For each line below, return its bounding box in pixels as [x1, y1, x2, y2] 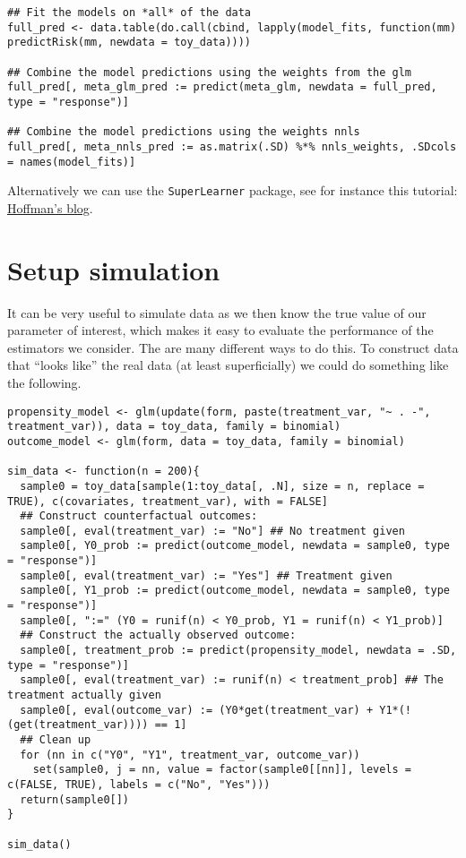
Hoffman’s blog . [7, 198, 93, 217]
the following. [7, 373, 82, 391]
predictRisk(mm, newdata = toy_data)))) [7, 36, 252, 49]
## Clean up [20, 734, 91, 746]
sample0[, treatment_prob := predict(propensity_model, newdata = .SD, [20, 644, 457, 657]
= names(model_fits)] [7, 155, 136, 168]
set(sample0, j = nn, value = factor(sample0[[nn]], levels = [32, 763, 412, 776]
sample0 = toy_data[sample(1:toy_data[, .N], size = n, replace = [20, 479, 425, 493]
